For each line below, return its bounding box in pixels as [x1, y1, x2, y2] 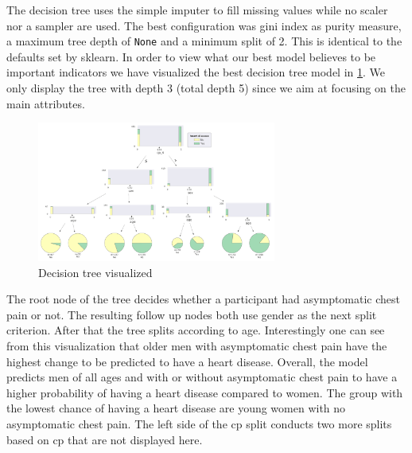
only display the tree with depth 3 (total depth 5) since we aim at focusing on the [6, 80, 406, 96]
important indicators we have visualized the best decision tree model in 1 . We [6, 64, 386, 80]
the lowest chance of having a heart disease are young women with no [6, 400, 346, 416]
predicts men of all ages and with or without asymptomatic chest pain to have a [6, 369, 398, 385]
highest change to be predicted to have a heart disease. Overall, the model [6, 353, 368, 369]
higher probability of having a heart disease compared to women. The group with [6, 384, 403, 400]
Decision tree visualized [38, 264, 153, 280]
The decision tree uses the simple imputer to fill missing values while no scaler [6, 2, 388, 18]
